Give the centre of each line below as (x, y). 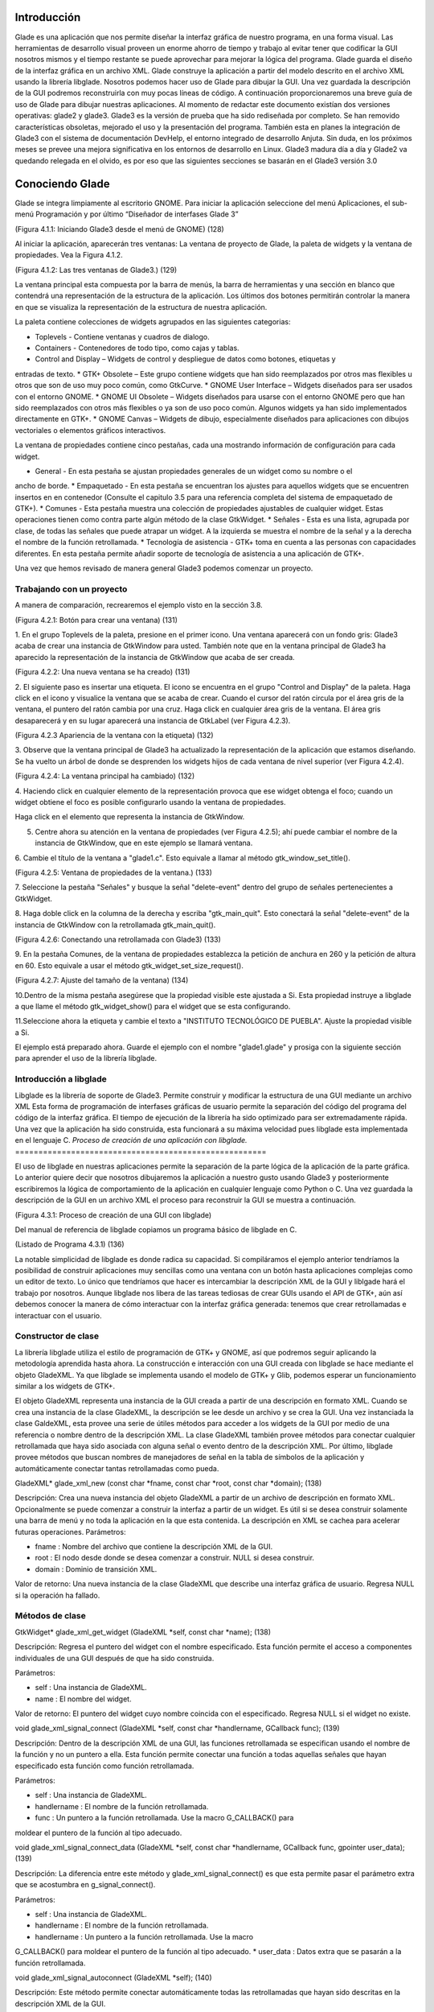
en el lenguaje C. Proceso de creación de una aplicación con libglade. (131, 1140)
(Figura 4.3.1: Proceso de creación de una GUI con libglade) (113, 1214)
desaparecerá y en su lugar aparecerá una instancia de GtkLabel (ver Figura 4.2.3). (153, 720)
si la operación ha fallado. (57, 1595)
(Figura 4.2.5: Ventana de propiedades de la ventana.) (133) (114, 872)
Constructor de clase (57, 1336)
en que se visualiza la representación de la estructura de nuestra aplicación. (141, 307)
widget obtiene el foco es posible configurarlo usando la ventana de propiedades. (150, 802)
